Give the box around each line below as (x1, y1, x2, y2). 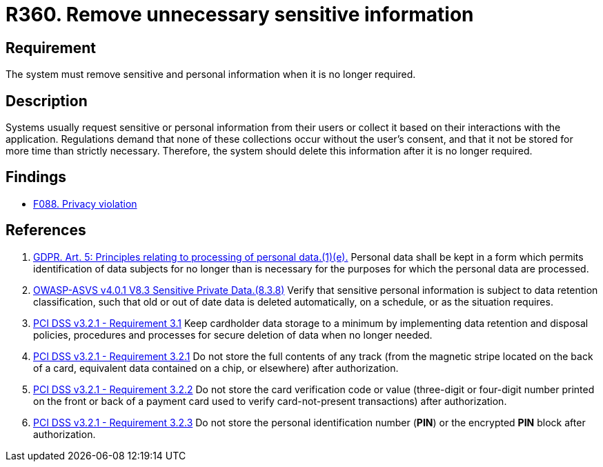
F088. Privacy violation (33, 197, 137, 210)
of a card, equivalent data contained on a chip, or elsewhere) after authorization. (33, 361, 399, 374)
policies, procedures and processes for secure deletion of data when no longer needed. (33, 328, 433, 341)
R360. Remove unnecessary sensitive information (6, 3, 474, 26)
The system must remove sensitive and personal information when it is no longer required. (6, 68, 416, 81)
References (6, 221, 86, 239)
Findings (6, 168, 67, 186)
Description (6, 92, 88, 110)
